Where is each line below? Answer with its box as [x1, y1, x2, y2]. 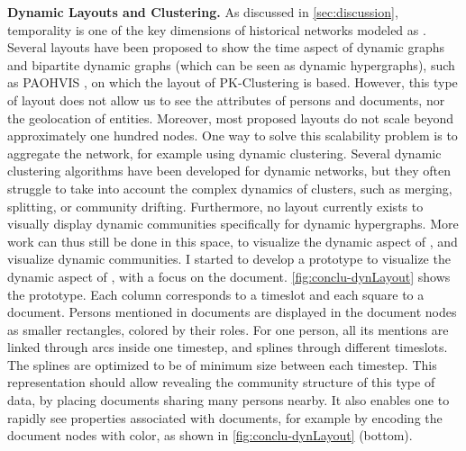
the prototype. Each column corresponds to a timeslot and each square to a [7, 284, 425, 303]
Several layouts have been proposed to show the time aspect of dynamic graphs [7, 38, 445, 57]
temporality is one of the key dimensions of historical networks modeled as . [7, 20, 426, 39]
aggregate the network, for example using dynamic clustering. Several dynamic [7, 143, 442, 162]
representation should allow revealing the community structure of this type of [7, 373, 435, 392]
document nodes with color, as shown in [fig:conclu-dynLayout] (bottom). [7, 426, 413, 445]
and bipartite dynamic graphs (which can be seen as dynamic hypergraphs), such [7, 55, 455, 74]
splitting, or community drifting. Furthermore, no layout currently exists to [7, 196, 424, 215]
